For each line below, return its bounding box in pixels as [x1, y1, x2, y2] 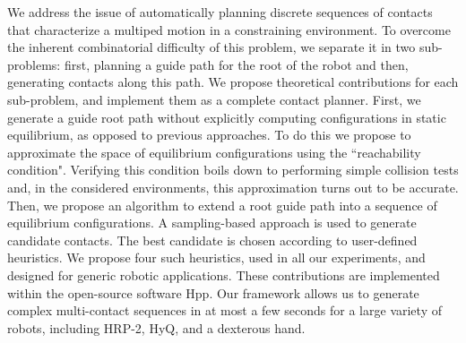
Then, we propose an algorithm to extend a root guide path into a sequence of [7, 195, 437, 214]
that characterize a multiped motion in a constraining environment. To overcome [7, 20, 451, 39]
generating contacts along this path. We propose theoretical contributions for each [7, 73, 459, 91]
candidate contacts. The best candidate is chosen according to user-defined [7, 230, 418, 249]
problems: [7, 55, 61, 73]
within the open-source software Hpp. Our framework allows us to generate [7, 283, 419, 302]
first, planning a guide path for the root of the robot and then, [64, 55, 409, 73]
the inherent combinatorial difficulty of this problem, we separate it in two [7, 38, 416, 56]
